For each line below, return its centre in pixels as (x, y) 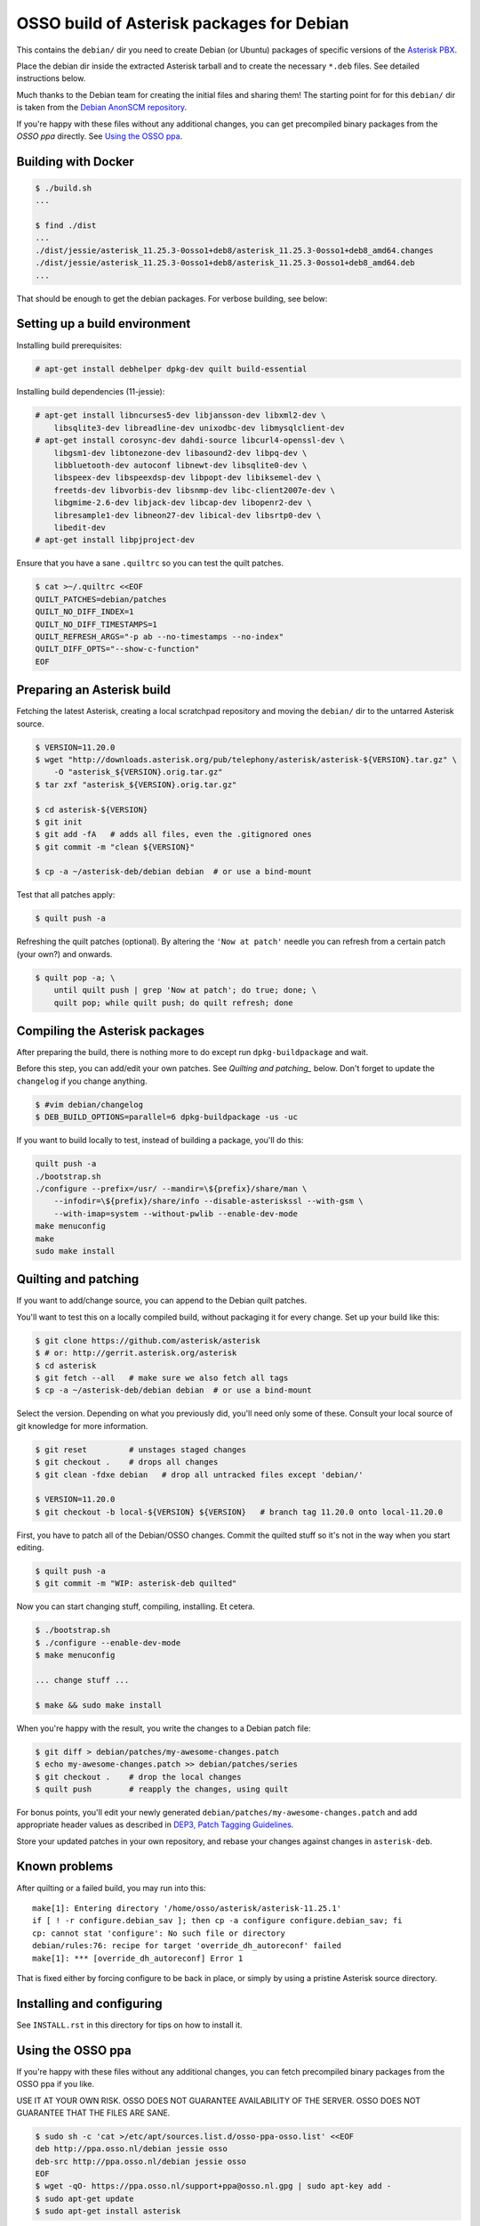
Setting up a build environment (104, 324)
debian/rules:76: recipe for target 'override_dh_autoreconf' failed (187, 1946)
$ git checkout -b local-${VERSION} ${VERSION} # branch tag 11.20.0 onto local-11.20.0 (239, 1512)
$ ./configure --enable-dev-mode (108, 1642)
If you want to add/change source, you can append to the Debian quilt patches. (161, 1301)
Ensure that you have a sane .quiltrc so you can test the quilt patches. (150, 563)
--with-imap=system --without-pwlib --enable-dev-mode (176, 1214)
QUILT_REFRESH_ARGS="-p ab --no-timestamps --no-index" (160, 636)
